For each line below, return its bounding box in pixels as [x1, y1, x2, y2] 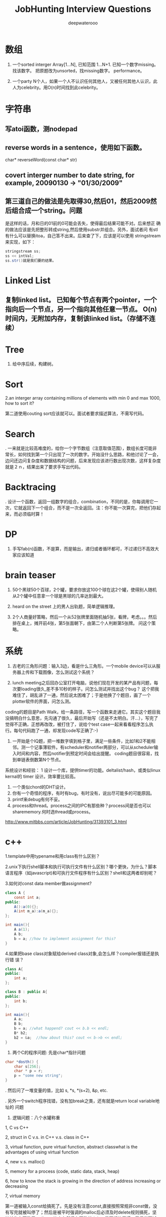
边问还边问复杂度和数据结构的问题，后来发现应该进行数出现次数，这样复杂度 [5, 458, 161, 464]
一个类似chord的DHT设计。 [12, 784, 68, 790]
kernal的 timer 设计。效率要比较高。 [5, 773, 79, 780]
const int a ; [14, 895, 41, 900]
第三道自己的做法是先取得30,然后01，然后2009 [5, 197, 151, 205]
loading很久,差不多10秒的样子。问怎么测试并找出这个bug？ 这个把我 [21, 686, 160, 692]
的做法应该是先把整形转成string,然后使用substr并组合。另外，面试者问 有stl [5, 227, 158, 233]
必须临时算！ [18, 511, 44, 517]
